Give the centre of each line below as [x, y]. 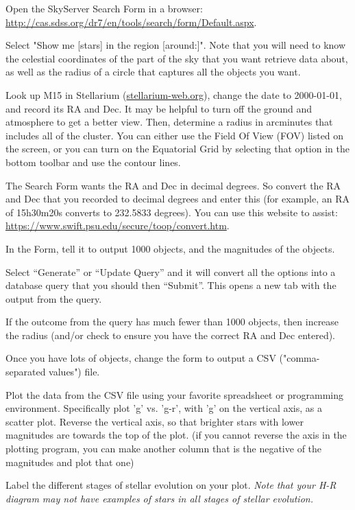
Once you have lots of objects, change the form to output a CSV [141, 358]
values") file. [74, 372]
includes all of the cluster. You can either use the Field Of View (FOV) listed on [175, 135]
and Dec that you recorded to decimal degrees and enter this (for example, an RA [177, 199]
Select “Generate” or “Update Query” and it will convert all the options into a [171, 271]
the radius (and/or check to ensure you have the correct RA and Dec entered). [171, 335]
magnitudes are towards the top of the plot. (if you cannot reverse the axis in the [176, 435]
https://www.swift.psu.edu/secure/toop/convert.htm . [118, 225]
